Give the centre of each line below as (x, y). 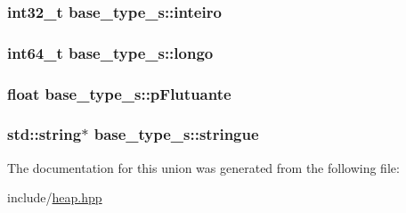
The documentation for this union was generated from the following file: (203, 167)
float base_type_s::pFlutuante (119, 93)
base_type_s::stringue (176, 134)
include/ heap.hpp (55, 197)
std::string (45, 134)
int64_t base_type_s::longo (110, 52)
